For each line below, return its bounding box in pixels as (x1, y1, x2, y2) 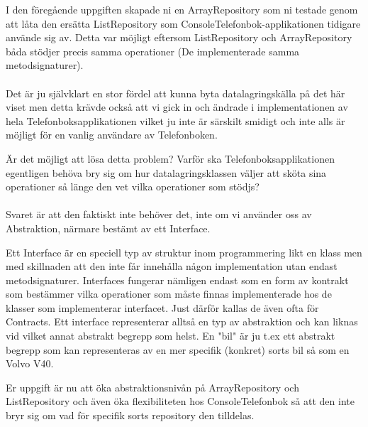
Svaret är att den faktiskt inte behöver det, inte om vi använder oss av (6, 207, 312, 222)
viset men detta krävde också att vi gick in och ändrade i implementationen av (6, 99, 348, 114)
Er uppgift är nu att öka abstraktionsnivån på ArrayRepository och (6, 379, 299, 394)
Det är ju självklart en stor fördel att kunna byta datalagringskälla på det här (6, 85, 345, 100)
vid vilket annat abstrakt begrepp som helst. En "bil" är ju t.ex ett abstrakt (6, 328, 335, 343)
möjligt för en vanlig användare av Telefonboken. (6, 127, 218, 142)
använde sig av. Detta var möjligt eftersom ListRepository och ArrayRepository (6, 30, 352, 45)
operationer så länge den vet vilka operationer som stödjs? (6, 179, 260, 194)
